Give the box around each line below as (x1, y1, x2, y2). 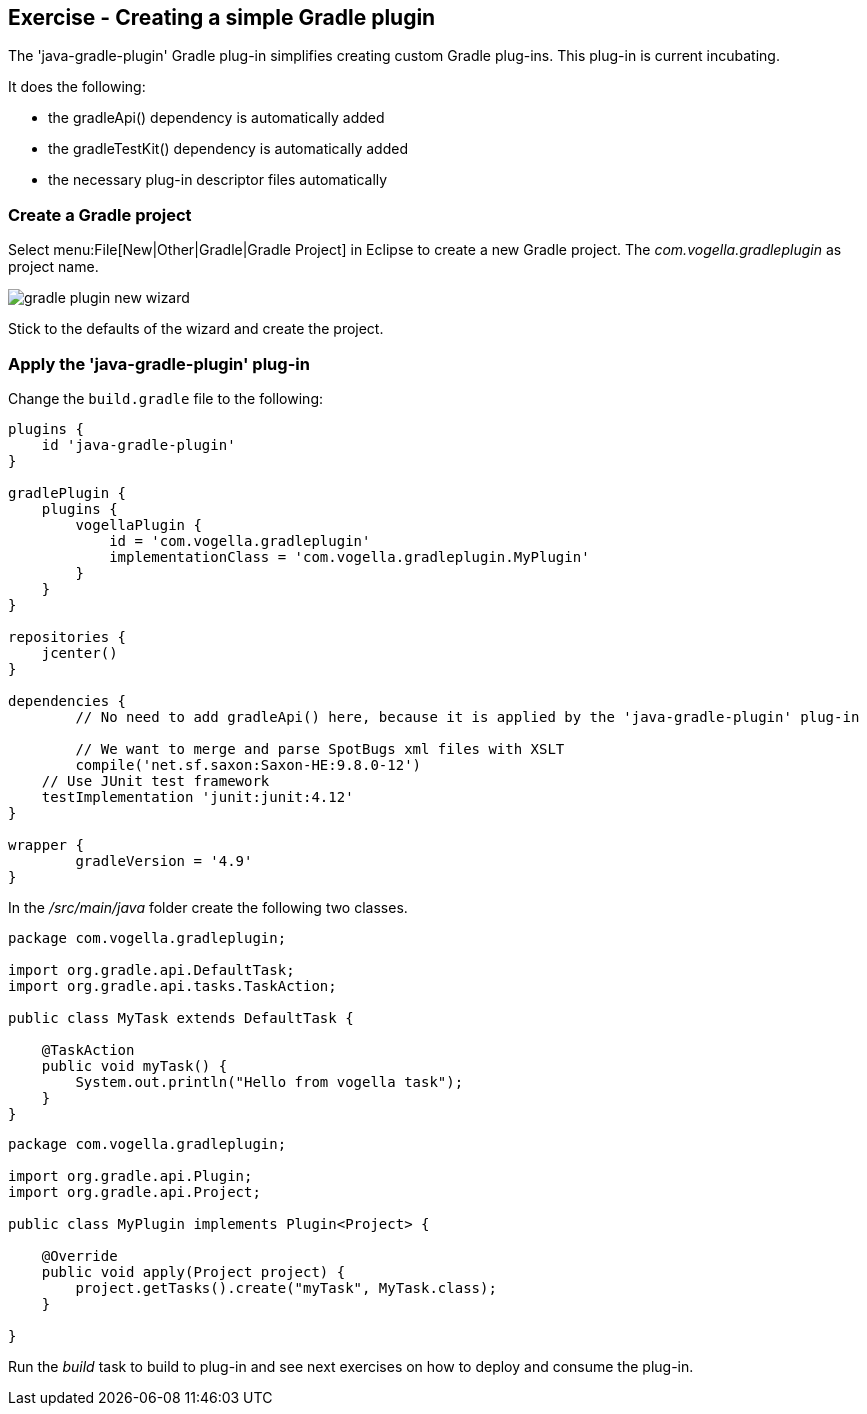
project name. (8, 258, 99, 276)
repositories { (8, 628, 127, 645)
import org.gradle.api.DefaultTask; (8, 961, 295, 978)
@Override (41, 1247, 118, 1264)
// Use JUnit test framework (41, 772, 270, 789)
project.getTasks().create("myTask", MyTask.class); (75, 1279, 497, 1296)
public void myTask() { (41, 1057, 228, 1074)
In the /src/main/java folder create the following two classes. (8, 898, 408, 916)
